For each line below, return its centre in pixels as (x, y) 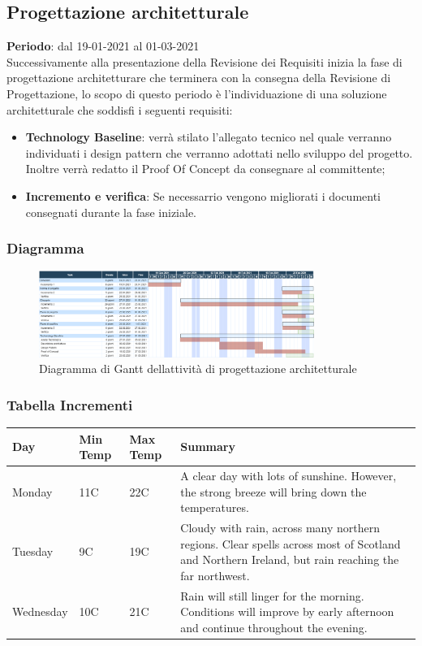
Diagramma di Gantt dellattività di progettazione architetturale (198, 369)
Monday (32, 491)
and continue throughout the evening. (274, 627)
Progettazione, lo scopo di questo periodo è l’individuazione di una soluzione (197, 93)
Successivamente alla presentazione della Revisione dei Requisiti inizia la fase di (205, 61)
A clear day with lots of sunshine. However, (289, 476)
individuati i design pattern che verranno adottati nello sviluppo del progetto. (219, 152)
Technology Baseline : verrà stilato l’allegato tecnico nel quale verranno (209, 137)
